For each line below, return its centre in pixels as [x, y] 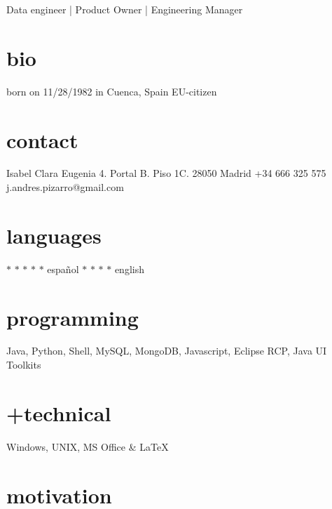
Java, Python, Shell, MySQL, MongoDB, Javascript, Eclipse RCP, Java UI [167, 351]
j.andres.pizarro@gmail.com [65, 187]
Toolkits [24, 365]
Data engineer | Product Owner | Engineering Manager [125, 9]
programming [72, 317]
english [129, 269]
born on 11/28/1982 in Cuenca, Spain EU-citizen [112, 91]
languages [54, 235]
